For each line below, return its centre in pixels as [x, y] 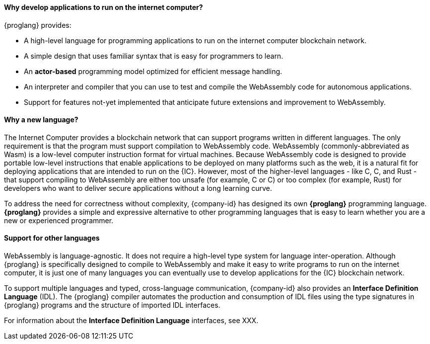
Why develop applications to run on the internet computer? [104, 7]
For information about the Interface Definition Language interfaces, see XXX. [131, 321]
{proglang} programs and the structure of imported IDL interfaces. [112, 305]
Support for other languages [52, 238]
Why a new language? [41, 120]
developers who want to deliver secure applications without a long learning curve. [138, 188]
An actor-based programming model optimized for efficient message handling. [153, 71]
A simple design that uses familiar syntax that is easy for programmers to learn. [154, 56]
